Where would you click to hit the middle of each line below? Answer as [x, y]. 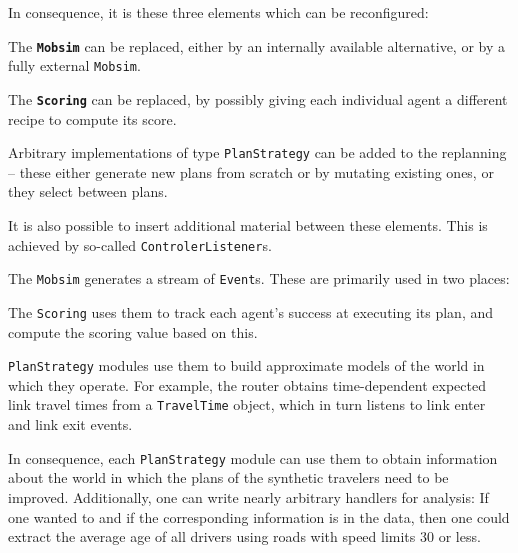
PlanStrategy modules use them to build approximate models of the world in [246, 365]
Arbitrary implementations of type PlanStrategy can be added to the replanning [257, 152]
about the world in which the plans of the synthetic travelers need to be [228, 477]
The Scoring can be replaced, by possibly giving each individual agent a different [258, 98]
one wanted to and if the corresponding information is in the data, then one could [259, 516]
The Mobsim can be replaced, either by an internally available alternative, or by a [256, 45]
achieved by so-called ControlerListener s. [140, 244]
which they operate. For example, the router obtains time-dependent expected [247, 384]
